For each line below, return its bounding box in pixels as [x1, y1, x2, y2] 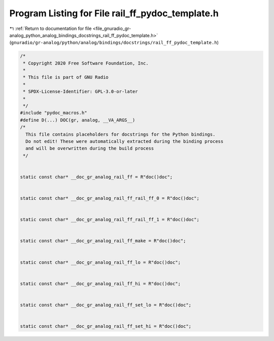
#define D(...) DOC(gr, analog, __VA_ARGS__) [20, 117, 135, 123]
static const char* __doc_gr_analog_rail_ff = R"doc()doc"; [20, 174, 173, 180]
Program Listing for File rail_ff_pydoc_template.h [9, 8, 219, 19]
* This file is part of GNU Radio [23, 74, 109, 80]
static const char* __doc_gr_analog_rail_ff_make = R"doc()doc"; [20, 238, 186, 244]
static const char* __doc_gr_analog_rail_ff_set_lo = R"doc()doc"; [20, 302, 192, 307]
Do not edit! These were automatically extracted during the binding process [25, 139, 224, 144]
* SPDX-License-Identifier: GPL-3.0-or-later [23, 89, 138, 95]
